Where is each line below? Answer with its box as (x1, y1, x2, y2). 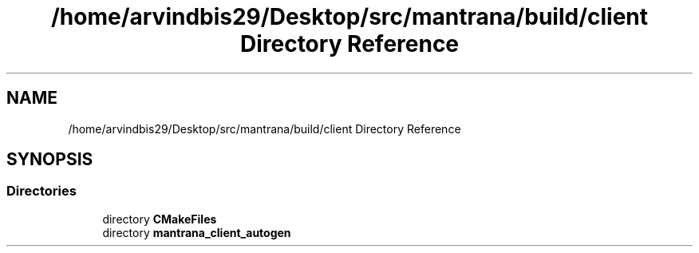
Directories (6, 183, 77, 200)
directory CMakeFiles (102, 211, 217, 226)
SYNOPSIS (6, 149, 93, 170)
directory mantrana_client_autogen (102, 225, 291, 239)
